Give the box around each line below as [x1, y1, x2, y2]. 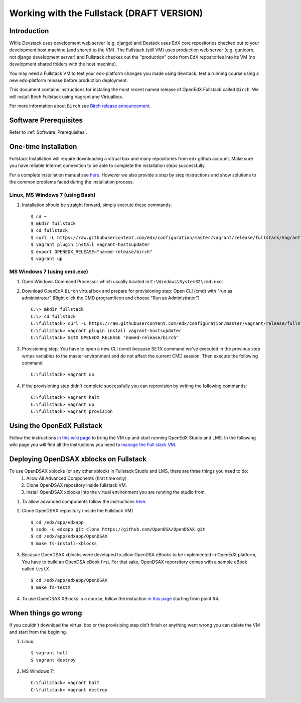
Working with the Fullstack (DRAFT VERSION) [9, 8, 203, 19]
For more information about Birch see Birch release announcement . [9, 103, 151, 109]
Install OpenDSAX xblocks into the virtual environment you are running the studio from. [26, 489, 206, 495]
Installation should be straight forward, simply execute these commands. [22, 202, 172, 208]
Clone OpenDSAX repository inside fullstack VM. [26, 482, 127, 488]
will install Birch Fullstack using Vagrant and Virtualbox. [9, 94, 123, 100]
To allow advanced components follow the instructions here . [22, 498, 146, 504]
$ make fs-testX [31, 584, 71, 590]
